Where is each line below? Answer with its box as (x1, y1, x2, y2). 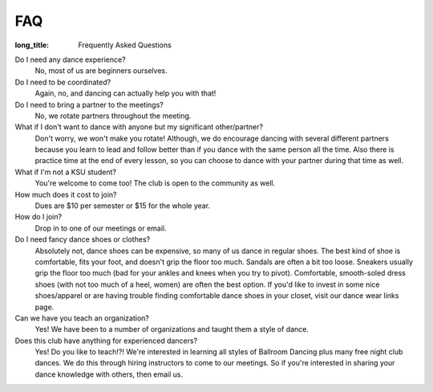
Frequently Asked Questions (78, 40, 172, 50)
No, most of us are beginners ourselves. (34, 66, 168, 76)
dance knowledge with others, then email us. (34, 370, 184, 379)
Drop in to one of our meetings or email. (34, 223, 168, 233)
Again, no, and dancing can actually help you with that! (34, 88, 216, 98)
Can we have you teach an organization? (14, 313, 150, 323)
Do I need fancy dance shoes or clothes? (14, 235, 151, 244)
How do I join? (14, 212, 63, 222)
